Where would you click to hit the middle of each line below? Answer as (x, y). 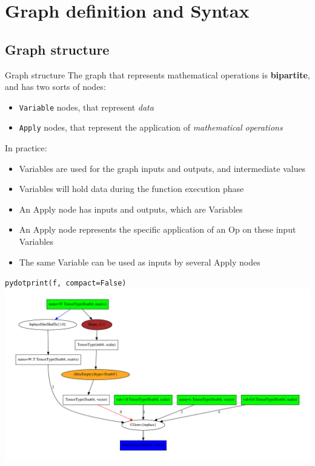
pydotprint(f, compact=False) (66, 283)
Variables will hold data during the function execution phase (131, 189)
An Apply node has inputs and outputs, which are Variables (131, 209)
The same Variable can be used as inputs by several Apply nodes (140, 262)
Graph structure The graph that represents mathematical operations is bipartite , (157, 74)
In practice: (26, 148)
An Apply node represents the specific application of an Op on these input (157, 229)
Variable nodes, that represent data (86, 107)
